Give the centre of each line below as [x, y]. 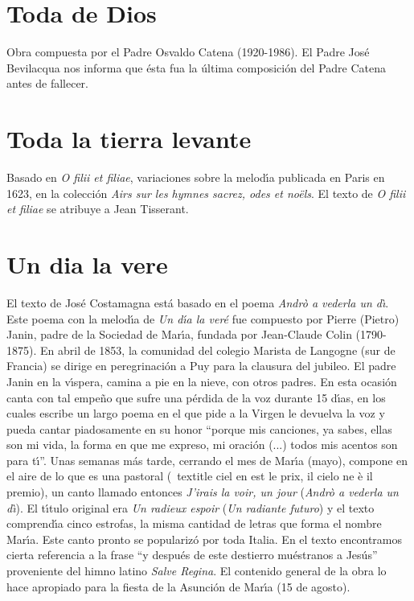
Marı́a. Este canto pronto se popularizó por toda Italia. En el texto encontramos [205, 539]
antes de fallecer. [47, 83]
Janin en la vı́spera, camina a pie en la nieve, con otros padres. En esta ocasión [202, 381]
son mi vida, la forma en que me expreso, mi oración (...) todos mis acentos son [202, 445]
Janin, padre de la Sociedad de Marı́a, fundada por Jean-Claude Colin [179, 334]
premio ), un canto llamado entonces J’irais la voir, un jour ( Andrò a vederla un [203, 492]
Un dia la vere [87, 264]
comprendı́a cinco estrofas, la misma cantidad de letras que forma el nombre [194, 523]
